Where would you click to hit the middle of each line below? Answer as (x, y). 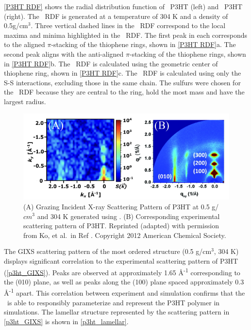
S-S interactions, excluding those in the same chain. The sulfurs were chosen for (122, 82)
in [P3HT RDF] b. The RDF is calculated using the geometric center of (111, 63)
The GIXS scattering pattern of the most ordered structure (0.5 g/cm (108, 251)
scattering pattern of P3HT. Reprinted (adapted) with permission (121, 226)
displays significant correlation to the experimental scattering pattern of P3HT (121, 260)
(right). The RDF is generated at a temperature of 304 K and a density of (116, 16)
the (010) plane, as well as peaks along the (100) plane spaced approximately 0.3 (124, 281)
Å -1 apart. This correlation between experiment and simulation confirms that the (125, 292)
